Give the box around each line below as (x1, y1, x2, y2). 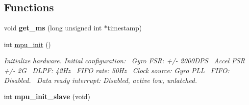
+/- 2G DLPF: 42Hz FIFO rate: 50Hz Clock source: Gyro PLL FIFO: (4, 65, 229, 75)
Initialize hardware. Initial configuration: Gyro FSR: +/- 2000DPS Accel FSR (4, 55, 245, 66)
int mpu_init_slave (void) (4, 91, 91, 102)
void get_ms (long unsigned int (4, 23, 102, 33)
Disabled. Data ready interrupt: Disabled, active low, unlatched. (4, 75, 197, 85)
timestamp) (107, 23, 142, 33)
